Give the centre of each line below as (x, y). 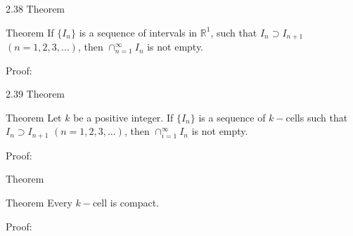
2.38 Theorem (36, 8)
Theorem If (30, 32)
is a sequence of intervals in (138, 32)
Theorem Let (34, 117)
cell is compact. (126, 203)
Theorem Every (39, 203)
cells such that (317, 117)
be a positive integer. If (123, 117)
